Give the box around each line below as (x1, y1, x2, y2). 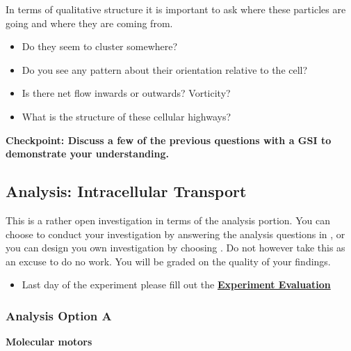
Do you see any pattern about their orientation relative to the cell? (22, 62, 308, 77)
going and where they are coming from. (6, 15, 173, 30)
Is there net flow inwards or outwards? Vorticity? (22, 86, 231, 100)
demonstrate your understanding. (6, 146, 169, 161)
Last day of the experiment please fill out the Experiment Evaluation (22, 277, 331, 292)
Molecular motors (6, 334, 92, 349)
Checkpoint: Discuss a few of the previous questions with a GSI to (6, 132, 332, 147)
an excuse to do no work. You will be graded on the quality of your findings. (6, 253, 331, 268)
